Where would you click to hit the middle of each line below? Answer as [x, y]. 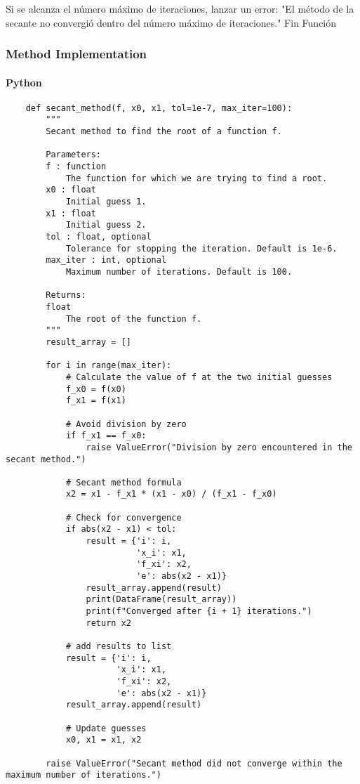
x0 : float [71, 190]
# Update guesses [106, 728]
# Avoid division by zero [126, 424]
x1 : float [71, 213]
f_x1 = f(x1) [96, 401]
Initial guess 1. [106, 202]
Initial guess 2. [106, 225]
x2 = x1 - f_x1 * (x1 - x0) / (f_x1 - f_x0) [171, 494]
